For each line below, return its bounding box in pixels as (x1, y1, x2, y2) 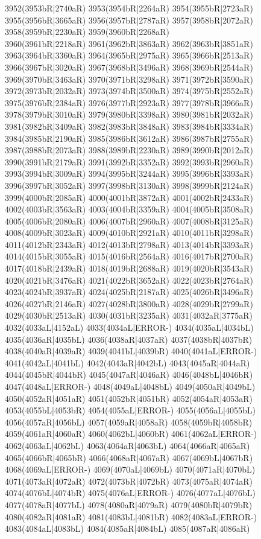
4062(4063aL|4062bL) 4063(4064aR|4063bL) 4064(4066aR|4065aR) (5, 439, 250, 451)
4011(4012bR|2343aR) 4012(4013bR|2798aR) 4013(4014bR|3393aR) (5, 238, 253, 250)
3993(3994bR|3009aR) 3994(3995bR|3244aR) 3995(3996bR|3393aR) (5, 167, 253, 180)
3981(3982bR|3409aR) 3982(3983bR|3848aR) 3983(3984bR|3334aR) (5, 120, 253, 132)
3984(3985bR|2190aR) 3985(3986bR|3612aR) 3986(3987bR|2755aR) (5, 132, 253, 144)
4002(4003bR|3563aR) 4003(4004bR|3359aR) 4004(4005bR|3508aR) (5, 203, 253, 215)
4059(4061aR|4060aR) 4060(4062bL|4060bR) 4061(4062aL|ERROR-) (5, 427, 257, 440)
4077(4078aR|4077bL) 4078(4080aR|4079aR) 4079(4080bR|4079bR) (5, 498, 253, 511)
